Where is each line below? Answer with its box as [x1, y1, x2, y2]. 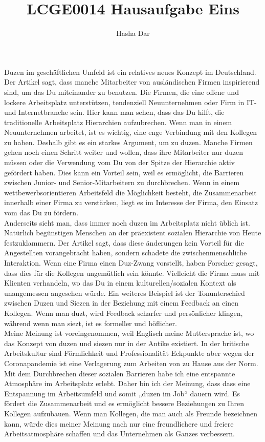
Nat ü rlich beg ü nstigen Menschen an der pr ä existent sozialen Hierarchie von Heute [4, 227, 261, 238]
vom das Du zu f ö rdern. [4, 207, 79, 218]
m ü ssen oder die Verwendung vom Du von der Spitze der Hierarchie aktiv [4, 157, 235, 168]
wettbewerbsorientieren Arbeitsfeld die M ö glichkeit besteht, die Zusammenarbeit [4, 187, 257, 197]
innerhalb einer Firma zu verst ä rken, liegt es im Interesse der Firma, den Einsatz [4, 197, 258, 208]
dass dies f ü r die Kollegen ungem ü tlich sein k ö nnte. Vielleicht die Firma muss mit [4, 267, 260, 278]
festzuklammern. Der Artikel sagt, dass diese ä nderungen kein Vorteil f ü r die [4, 237, 244, 248]
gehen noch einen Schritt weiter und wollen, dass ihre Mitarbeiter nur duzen [4, 147, 244, 157]
